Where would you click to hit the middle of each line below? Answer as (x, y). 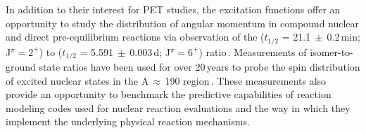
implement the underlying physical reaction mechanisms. (128, 121)
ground (21, 67)
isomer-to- (332, 51)
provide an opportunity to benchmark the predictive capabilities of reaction (169, 94)
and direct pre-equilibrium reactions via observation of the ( (135, 37)
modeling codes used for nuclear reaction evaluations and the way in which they (178, 107)
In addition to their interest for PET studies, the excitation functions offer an (173, 9)
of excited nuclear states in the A (77, 80)
